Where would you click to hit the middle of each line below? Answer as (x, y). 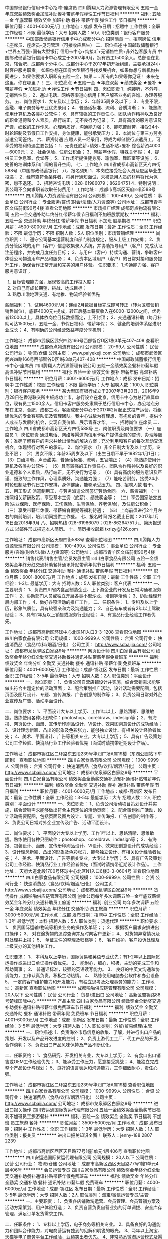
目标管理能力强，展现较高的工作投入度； (54, 282)
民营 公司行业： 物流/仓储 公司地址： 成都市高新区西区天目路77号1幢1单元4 (82, 1163)
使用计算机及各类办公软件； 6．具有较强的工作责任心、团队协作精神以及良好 (84, 114)
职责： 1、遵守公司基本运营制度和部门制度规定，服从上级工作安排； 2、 (83, 239)
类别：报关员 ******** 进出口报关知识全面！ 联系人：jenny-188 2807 (81, 1135)
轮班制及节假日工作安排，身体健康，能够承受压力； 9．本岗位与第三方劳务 (86, 133)
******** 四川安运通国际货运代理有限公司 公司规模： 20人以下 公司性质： (81, 1157)
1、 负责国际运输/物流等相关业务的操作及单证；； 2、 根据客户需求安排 (78, 927)
